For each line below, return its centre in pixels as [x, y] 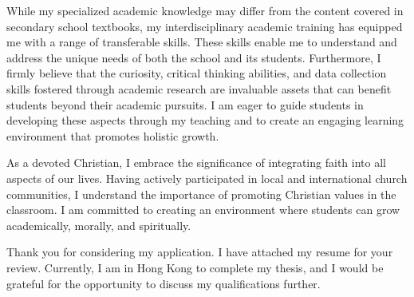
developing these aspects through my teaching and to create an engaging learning [205, 120]
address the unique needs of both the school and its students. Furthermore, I [194, 57]
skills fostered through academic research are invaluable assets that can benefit [199, 88]
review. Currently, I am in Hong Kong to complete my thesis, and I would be [195, 267]
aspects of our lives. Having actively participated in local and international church [207, 178]
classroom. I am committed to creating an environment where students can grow [203, 210]
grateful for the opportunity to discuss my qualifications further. [164, 283]
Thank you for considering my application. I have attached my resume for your [200, 252]
